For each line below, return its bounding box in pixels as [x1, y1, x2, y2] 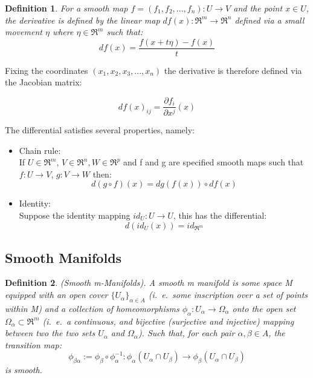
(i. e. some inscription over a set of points [148, 288, 308, 301]
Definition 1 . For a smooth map [5, 2, 128, 14]
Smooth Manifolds [5, 248, 122, 267]
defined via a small [234, 13, 305, 26]
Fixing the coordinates [5, 64, 88, 76]
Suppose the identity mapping [19, 208, 131, 221]
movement [5, 25, 42, 38]
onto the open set [232, 302, 296, 314]
